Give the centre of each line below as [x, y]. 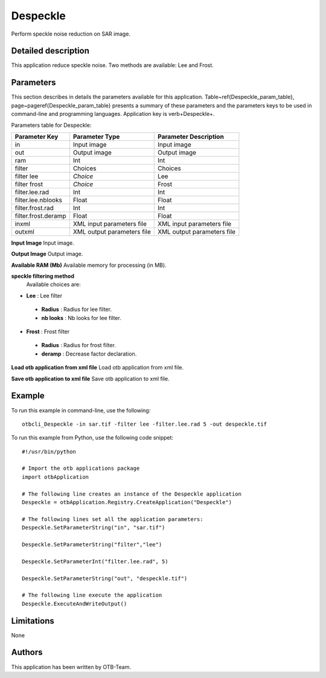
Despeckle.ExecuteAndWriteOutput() [75, 603]
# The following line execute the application [92, 595]
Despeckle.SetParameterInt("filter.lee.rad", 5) [95, 561]
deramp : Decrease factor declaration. [89, 354]
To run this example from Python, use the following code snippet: [92, 438]
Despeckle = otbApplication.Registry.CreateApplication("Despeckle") [127, 502]
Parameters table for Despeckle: [51, 125]
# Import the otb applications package [81, 469]
